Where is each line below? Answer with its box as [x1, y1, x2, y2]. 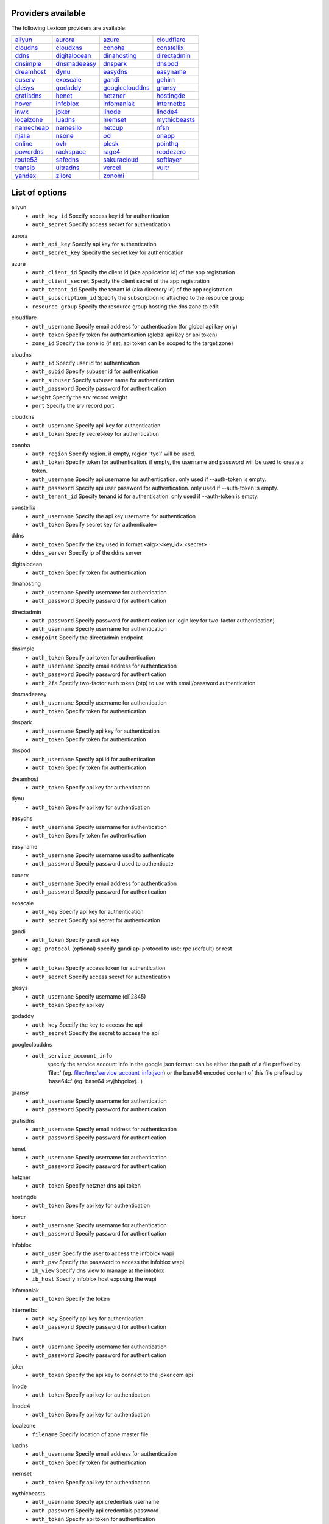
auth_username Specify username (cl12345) [32, 992, 146, 1000]
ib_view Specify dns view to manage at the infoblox [32, 1267, 164, 1274]
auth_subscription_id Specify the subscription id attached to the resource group [32, 294, 245, 302]
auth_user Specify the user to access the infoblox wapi [32, 1250, 174, 1257]
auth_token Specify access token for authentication [32, 964, 166, 972]
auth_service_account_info [32, 1052, 113, 1059]
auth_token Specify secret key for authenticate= [32, 521, 158, 529]
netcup [103, 123, 124, 132]
